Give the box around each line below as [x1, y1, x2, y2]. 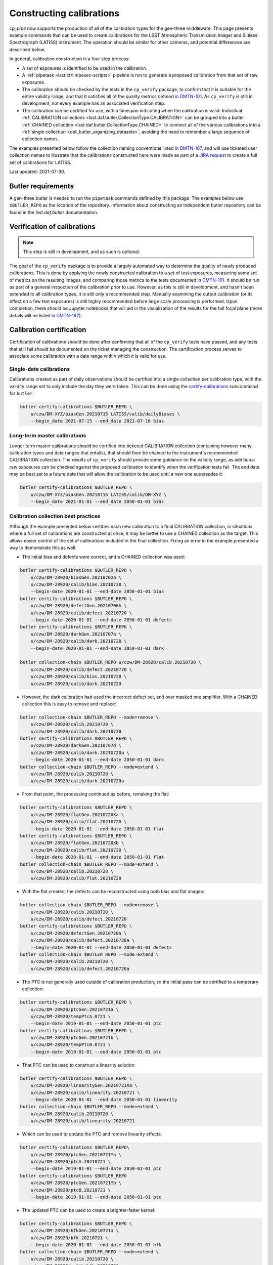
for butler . [9, 390, 34, 397]
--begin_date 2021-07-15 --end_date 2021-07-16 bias [30, 418, 164, 424]
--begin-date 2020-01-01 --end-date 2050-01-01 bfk [30, 1242, 162, 1248]
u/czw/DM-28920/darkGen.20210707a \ [30, 631, 121, 637]
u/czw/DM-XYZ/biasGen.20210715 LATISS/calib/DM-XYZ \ [30, 491, 167, 497]
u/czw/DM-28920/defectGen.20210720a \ [30, 930, 127, 936]
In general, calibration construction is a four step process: [9, 56, 130, 62]
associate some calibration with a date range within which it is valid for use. [9, 353, 167, 359]
